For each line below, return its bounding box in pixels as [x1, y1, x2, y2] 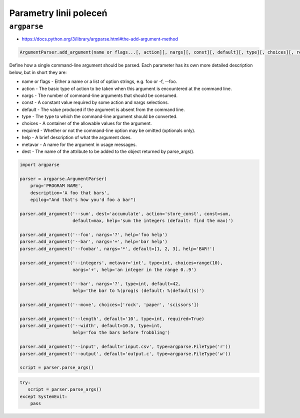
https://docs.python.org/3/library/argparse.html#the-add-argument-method [21, 36, 178, 42]
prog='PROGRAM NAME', [30, 183, 83, 188]
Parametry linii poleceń [9, 7, 107, 18]
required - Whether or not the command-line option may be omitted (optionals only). [21, 127, 195, 133]
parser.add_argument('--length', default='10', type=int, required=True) [19, 315, 204, 321]
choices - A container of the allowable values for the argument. [21, 120, 152, 126]
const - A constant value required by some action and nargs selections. [21, 99, 169, 105]
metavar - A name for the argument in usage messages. [21, 141, 137, 147]
